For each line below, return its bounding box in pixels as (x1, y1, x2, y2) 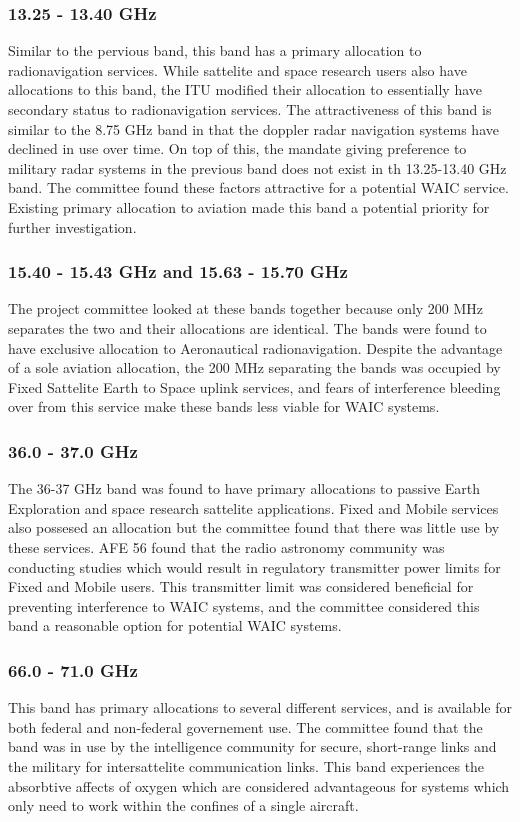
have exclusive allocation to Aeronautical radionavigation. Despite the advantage (8, 337, 503, 358)
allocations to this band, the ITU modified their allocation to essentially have (8, 79, 483, 100)
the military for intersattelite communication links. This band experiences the (8, 755, 485, 776)
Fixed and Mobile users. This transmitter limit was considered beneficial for (8, 576, 474, 597)
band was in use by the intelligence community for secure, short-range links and (8, 736, 497, 757)
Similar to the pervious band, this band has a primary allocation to (8, 40, 422, 61)
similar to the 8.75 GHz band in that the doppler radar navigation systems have (8, 118, 499, 139)
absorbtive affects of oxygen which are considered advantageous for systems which (8, 775, 510, 796)
